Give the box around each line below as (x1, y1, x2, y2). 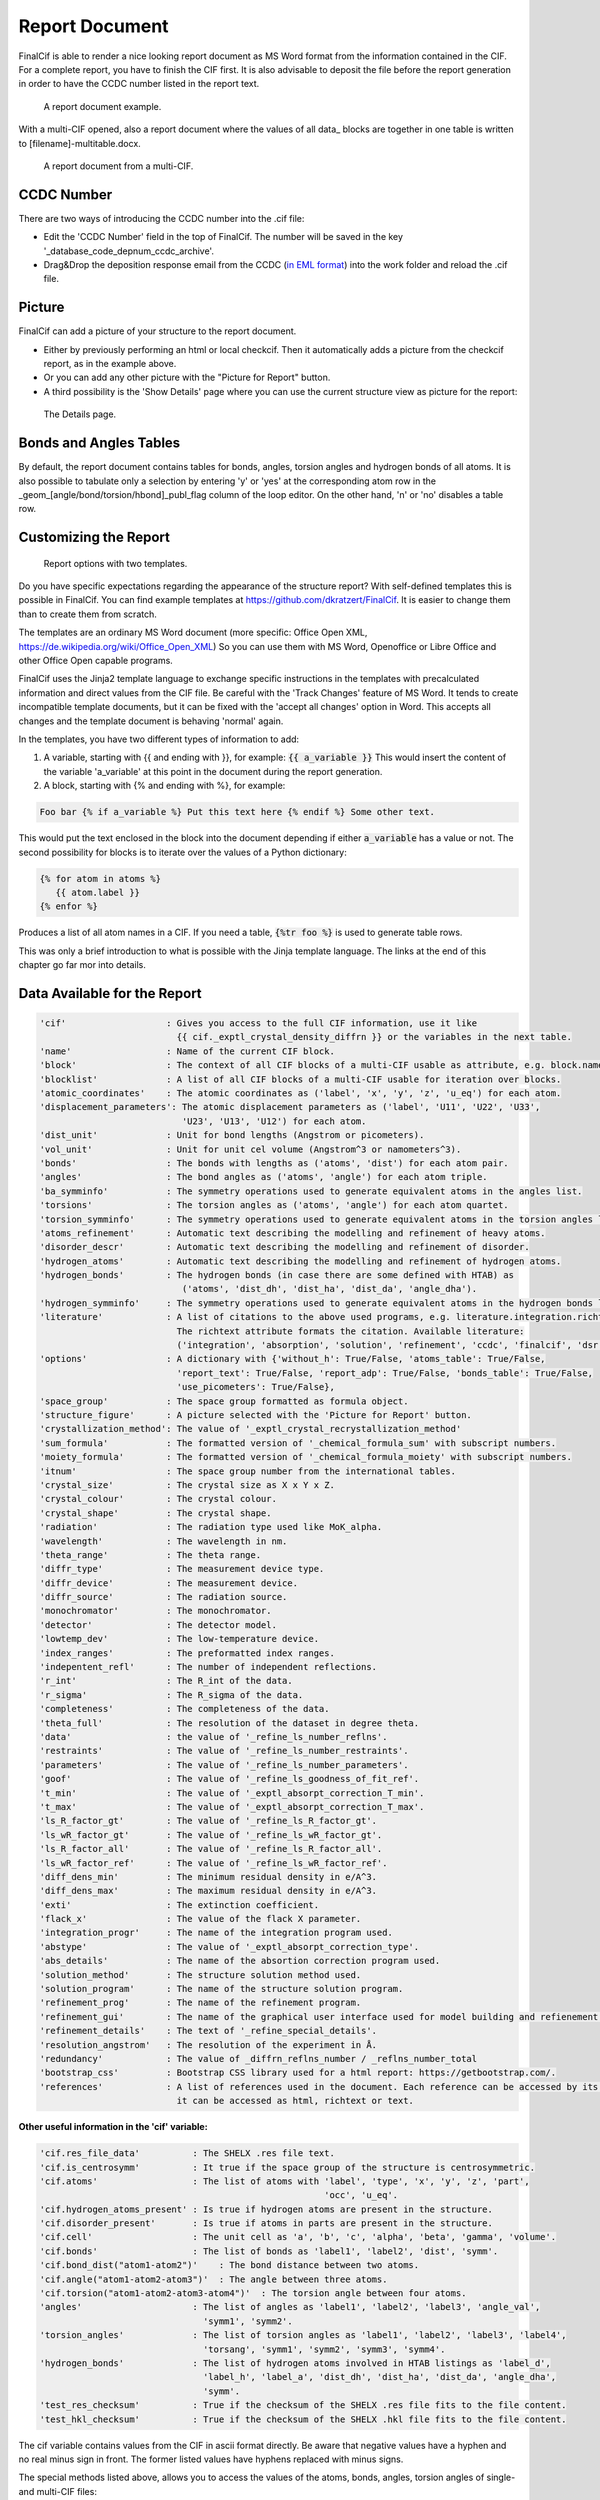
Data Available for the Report (18, 985, 202, 1002)
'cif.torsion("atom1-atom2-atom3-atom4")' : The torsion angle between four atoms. (39, 2288, 467, 2299)
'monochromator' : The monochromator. (39, 1605, 272, 1617)
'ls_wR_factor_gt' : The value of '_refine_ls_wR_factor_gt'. (39, 1829, 383, 1840)
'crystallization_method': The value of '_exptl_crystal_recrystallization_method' (39, 1423, 462, 1435)
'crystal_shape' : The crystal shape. (39, 1507, 272, 1519)
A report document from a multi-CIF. (43, 160, 194, 172)
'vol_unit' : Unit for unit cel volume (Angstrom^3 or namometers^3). (39, 1143, 462, 1155)
